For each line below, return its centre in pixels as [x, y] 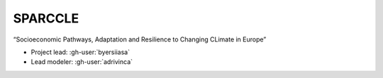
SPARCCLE [46, 18]
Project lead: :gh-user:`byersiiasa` [81, 52]
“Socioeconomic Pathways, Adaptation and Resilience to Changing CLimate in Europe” [140, 39]
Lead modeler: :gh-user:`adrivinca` [82, 62]
